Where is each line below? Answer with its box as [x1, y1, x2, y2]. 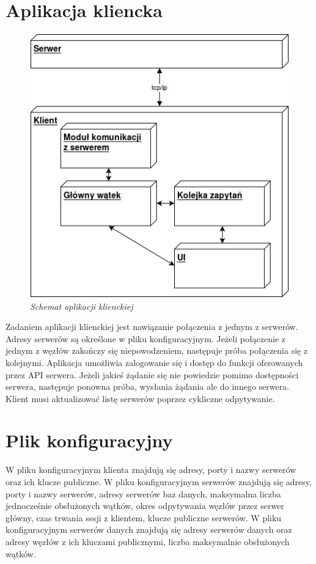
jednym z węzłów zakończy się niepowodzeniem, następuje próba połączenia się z [6, 344, 308, 357]
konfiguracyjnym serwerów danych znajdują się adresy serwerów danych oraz [6, 523, 292, 536]
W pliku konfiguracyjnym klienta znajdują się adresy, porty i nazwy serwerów [6, 463, 296, 476]
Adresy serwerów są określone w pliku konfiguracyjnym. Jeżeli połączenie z [6, 332, 286, 345]
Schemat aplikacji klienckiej [30, 299, 133, 312]
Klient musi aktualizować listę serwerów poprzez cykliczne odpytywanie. [6, 392, 275, 405]
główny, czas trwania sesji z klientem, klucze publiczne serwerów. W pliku [6, 511, 282, 524]
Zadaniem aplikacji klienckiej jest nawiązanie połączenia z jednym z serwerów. [6, 320, 298, 333]
